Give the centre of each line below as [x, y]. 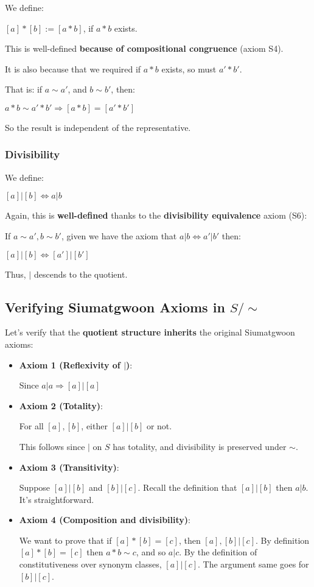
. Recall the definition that [187, 487]
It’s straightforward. [57, 499]
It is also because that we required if [73, 69]
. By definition [282, 540]
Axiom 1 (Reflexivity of [70, 364]
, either [94, 426]
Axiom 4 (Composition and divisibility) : [105, 520]
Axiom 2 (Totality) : [61, 405]
